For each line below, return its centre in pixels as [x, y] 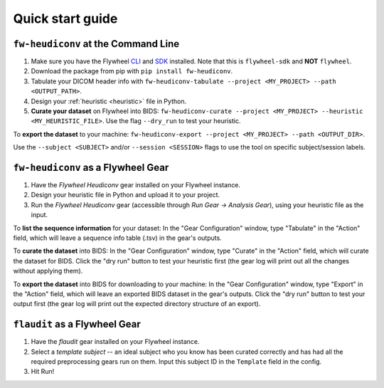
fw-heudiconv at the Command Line [96, 44]
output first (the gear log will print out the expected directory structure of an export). [137, 304]
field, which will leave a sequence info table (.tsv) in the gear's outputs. [117, 238]
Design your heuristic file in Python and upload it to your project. [126, 195]
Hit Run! [43, 372]
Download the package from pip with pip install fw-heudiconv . [132, 71]
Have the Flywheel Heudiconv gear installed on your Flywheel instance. [136, 185]
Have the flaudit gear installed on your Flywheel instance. [115, 342]
